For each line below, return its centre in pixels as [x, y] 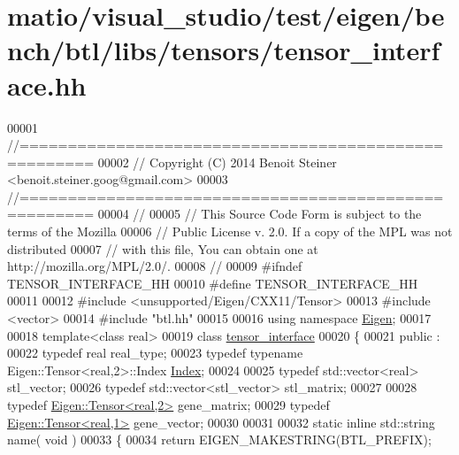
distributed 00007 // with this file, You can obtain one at [163, 248]
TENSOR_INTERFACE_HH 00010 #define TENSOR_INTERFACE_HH [213, 283]
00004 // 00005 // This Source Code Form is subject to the [260, 214]
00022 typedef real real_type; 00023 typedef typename [155, 353]
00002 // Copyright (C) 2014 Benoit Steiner [217, 162]
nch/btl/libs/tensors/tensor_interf [224, 50]
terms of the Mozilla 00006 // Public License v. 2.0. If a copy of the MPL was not [230, 231]
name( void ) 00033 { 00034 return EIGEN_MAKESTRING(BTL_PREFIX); [219, 440]
